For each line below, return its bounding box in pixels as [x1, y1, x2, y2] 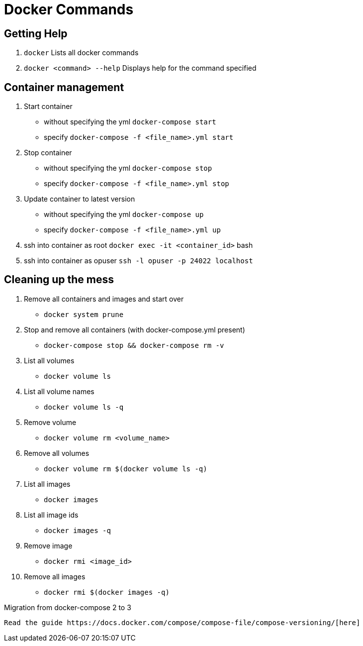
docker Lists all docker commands [24, 48, 139, 57]
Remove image [24, 541, 73, 550]
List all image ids [24, 510, 79, 519]
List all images [24, 479, 71, 488]
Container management [4, 81, 124, 94]
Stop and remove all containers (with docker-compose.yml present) [24, 325, 245, 334]
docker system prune [44, 310, 124, 319]
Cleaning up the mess [4, 273, 114, 286]
